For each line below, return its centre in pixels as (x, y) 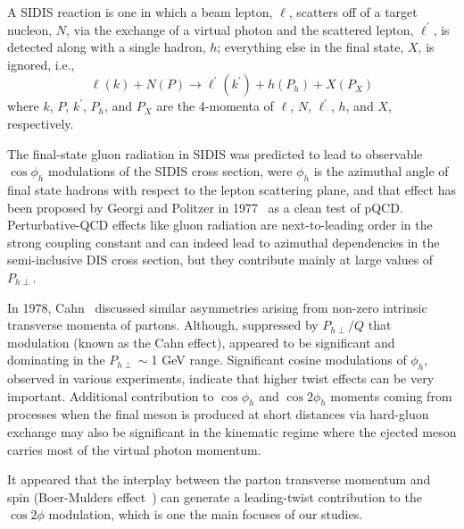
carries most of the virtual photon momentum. (134, 449)
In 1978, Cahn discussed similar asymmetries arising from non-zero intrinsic (217, 307)
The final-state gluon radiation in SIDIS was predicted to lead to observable (215, 153)
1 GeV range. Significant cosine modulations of (279, 360)
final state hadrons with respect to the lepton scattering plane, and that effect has (232, 189)
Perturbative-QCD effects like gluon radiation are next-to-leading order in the (220, 225)
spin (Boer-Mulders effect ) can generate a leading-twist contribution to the (215, 496)
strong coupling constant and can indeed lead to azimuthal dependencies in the (224, 242)
